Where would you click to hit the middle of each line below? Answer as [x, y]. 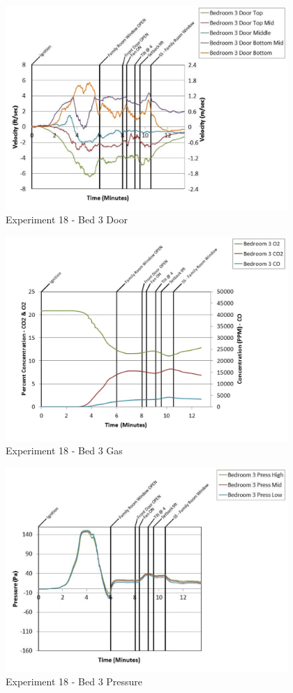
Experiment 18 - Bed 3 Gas [64, 450]
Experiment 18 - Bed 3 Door [67, 219]
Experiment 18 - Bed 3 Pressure [74, 681]
